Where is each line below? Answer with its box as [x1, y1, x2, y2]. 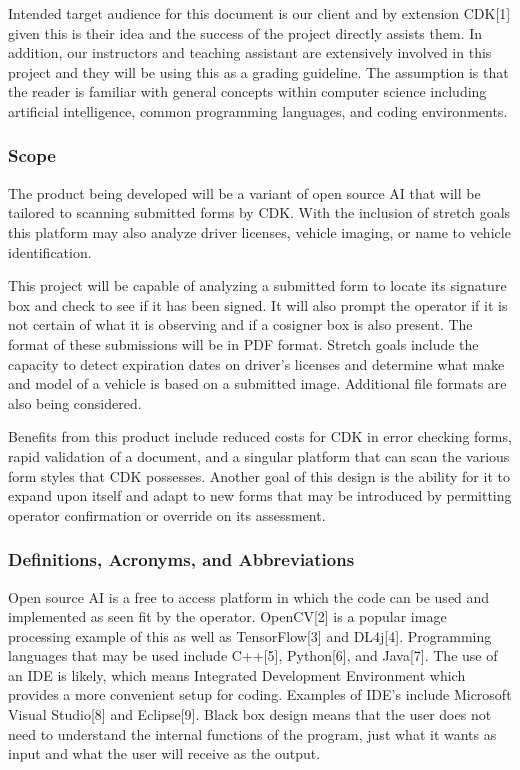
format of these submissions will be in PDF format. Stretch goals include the [8, 333, 479, 354]
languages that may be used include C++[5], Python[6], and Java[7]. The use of [8, 645, 498, 666]
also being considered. [8, 392, 142, 413]
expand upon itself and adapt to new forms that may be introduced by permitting [8, 485, 512, 506]
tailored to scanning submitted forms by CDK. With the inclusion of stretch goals [8, 202, 511, 223]
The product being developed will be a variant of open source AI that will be [8, 182, 481, 203]
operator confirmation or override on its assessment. [8, 504, 326, 525]
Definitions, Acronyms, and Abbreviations [8, 547, 355, 572]
